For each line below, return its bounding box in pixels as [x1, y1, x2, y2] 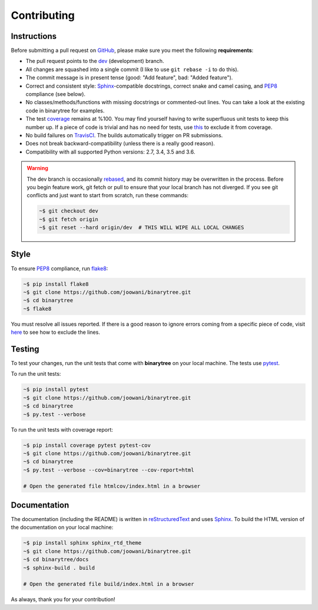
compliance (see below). [25, 91, 85, 98]
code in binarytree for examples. [25, 107, 105, 114]
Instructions [11, 31, 57, 41]
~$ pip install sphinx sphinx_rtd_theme [23, 539, 141, 546]
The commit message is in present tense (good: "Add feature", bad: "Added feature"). [25, 74, 233, 81]
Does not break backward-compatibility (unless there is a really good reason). [25, 140, 215, 147]
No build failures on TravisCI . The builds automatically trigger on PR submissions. [25, 131, 223, 138]
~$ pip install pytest [23, 386, 89, 393]
